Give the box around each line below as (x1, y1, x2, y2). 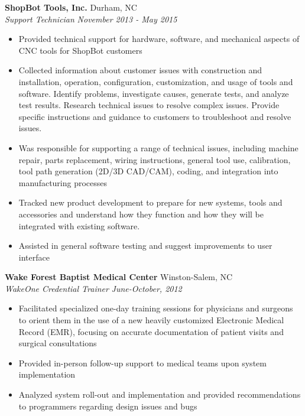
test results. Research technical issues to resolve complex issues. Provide (18, 99, 280, 111)
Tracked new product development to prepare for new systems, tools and (18, 196, 283, 209)
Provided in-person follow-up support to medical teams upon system (18, 356, 267, 369)
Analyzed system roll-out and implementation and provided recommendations (18, 388, 301, 401)
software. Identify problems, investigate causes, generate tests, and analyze (18, 87, 289, 99)
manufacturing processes (18, 176, 108, 188)
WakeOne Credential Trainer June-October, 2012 (5, 282, 182, 294)
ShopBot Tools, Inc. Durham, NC (5, 1, 137, 13)
